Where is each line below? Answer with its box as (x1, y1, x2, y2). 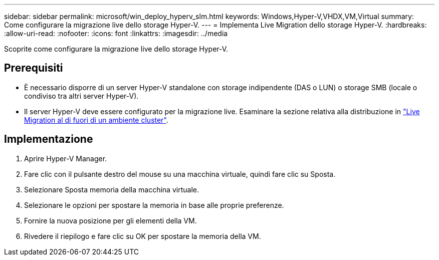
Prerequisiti (4, 62, 63, 75)
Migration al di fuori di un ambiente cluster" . (24, 115, 168, 124)
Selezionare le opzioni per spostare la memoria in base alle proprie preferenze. (24, 200, 284, 209)
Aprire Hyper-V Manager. (24, 154, 107, 163)
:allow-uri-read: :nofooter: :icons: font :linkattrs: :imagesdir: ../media (4, 29, 228, 38)
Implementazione (4, 133, 93, 146)
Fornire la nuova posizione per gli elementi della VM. (24, 216, 197, 225)
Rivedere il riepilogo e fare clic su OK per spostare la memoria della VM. (24, 231, 261, 240)
